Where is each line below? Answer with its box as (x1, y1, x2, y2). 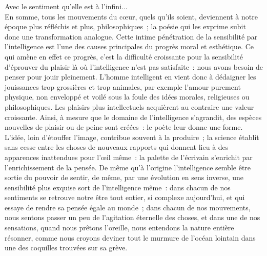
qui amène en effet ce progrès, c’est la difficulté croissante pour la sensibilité (5, 51, 243, 62)
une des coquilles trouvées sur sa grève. (5, 242, 128, 253)
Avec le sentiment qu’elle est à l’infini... (5, 1, 128, 11)
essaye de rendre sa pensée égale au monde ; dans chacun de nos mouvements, (5, 202, 251, 212)
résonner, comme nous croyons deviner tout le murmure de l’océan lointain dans (5, 232, 256, 243)
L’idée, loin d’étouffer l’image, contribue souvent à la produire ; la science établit (5, 131, 259, 142)
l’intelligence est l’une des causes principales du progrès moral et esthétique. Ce (5, 41, 254, 52)
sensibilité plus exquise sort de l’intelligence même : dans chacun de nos (5, 182, 231, 192)
